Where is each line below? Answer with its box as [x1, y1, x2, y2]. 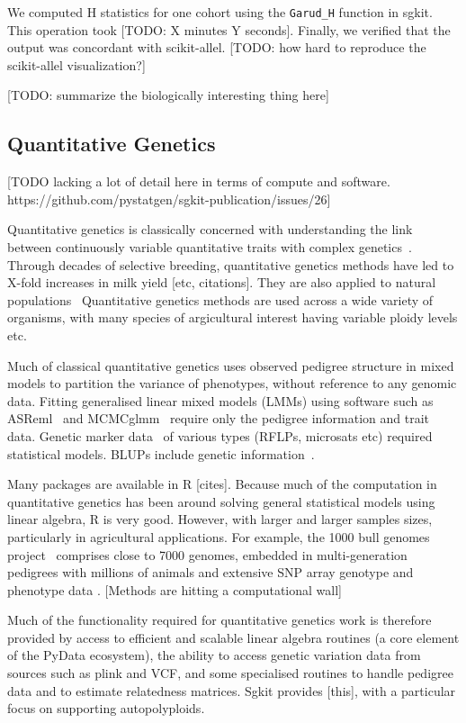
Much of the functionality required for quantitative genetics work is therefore [7, 610, 432, 629]
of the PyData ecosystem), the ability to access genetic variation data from [7, 646, 421, 664]
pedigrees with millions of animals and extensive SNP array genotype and [7, 563, 414, 582]
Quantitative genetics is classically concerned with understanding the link [7, 220, 413, 239]
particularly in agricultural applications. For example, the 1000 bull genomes [7, 527, 430, 546]
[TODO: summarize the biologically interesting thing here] [7, 86, 329, 104]
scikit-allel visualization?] [7, 55, 146, 74]
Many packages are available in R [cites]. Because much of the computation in [7, 474, 437, 493]
